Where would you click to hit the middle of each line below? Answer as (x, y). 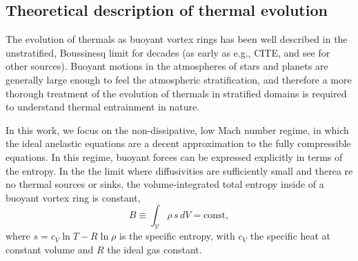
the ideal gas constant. (155, 249)
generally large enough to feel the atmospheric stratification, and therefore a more (179, 79)
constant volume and (50, 249)
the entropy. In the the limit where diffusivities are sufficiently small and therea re (179, 170)
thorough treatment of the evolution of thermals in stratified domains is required (176, 93)
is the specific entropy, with (177, 236)
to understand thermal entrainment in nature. (103, 107)
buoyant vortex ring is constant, (73, 197)
